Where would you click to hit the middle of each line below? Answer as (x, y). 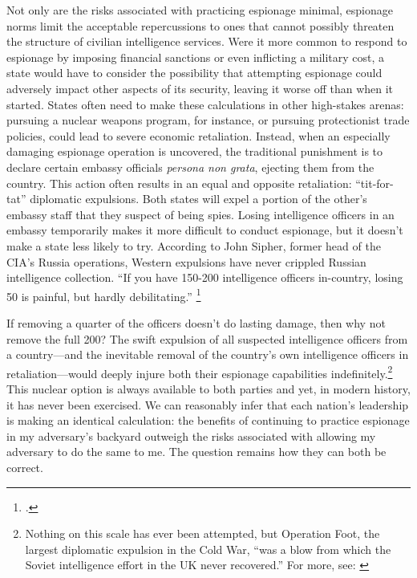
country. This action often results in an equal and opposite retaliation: (179, 183)
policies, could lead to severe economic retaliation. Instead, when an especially (198, 135)
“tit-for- (374, 183)
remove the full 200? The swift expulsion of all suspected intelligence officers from (207, 338)
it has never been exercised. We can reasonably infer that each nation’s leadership (208, 404)
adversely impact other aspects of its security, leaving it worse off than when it (200, 88)
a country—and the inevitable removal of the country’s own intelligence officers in (208, 354)
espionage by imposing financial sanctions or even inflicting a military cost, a (196, 57)
